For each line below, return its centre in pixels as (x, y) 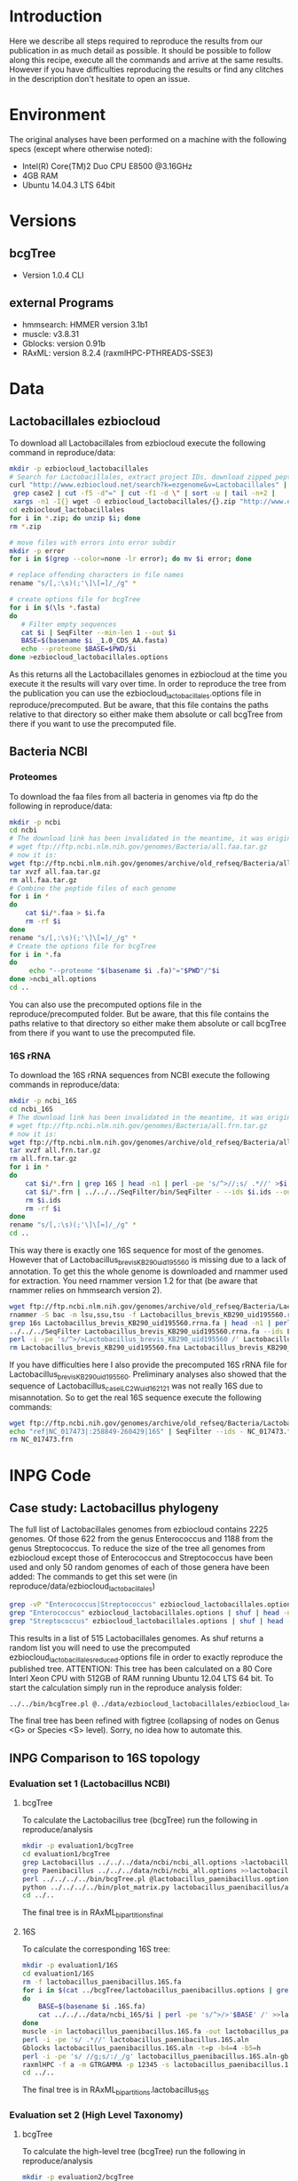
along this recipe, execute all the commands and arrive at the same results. (146, 60)
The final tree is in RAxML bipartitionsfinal (93, 1914)
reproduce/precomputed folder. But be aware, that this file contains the (139, 1014)
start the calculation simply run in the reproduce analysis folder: (125, 1687)
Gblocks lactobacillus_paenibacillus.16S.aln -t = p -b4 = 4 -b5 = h (141, 2048)
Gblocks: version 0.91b (64, 343)
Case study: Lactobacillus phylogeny (114, 1508)
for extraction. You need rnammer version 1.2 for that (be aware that (133, 1280)
